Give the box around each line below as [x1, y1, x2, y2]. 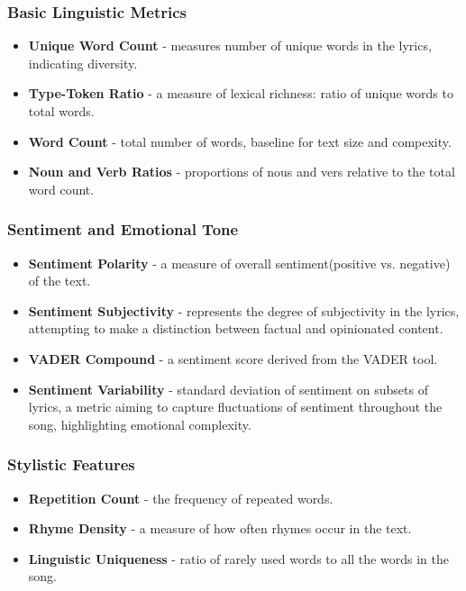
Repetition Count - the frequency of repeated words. [28, 488, 334, 507]
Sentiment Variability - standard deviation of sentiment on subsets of [28, 379, 428, 398]
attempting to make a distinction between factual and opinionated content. [28, 319, 443, 338]
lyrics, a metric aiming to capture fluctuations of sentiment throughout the [28, 397, 443, 416]
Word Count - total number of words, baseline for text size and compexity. [28, 132, 452, 150]
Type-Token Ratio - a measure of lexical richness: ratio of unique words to [28, 84, 453, 103]
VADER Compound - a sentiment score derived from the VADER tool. [28, 349, 438, 368]
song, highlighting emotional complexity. [28, 414, 251, 433]
